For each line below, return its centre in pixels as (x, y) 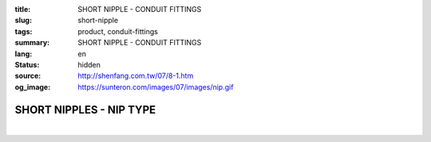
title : (23, 9)
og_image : (33, 86)
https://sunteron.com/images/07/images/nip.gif (156, 86)
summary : (32, 43)
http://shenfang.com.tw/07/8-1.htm (136, 76)
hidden (89, 64)
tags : (24, 31)
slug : (23, 21)
